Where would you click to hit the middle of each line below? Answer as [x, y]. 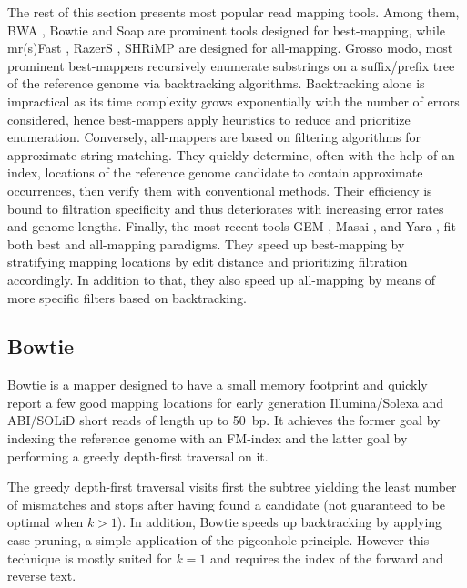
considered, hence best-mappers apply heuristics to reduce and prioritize [209, 119]
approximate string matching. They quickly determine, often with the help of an [231, 154]
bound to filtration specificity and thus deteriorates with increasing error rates [226, 208]
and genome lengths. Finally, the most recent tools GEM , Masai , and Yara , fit [232, 226]
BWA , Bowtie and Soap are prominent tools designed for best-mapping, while [227, 30]
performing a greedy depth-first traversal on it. [138, 456]
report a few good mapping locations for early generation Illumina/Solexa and [226, 402]
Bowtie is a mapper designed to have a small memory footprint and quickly [218, 385]
